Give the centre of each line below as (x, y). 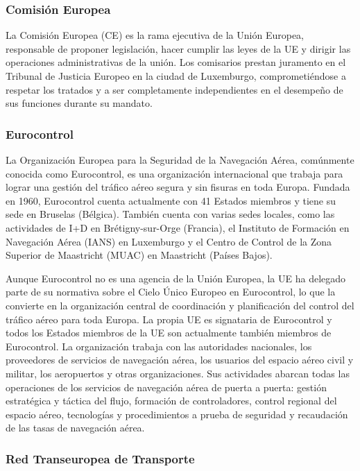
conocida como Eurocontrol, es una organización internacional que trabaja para (174, 173)
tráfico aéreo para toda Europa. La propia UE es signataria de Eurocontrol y (169, 319)
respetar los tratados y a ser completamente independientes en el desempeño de (174, 89)
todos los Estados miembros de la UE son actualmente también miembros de (169, 333)
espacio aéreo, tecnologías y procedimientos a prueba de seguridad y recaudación (177, 414)
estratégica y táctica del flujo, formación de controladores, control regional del (171, 401)
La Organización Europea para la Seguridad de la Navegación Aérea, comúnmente (180, 160)
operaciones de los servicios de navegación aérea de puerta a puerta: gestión (166, 387)
